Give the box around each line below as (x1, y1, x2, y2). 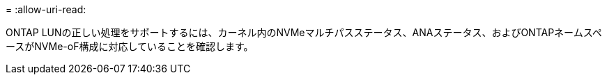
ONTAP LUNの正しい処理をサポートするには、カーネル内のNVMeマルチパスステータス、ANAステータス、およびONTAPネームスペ (6, 26, 602, 38)
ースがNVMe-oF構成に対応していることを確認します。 (6, 40, 254, 52)
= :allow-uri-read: (6, 3, 86, 15)
